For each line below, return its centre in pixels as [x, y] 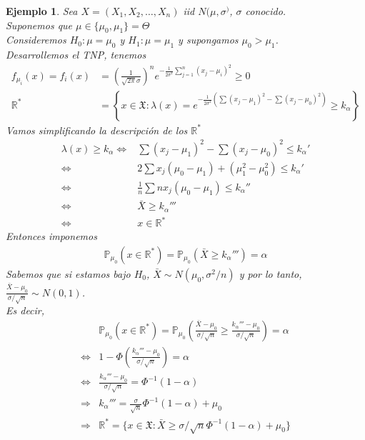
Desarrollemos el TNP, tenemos [76, 55]
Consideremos [36, 40]
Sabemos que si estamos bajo [68, 273]
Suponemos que [39, 25]
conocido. [266, 11]
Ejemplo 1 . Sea [42, 11]
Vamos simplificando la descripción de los [97, 130]
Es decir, [25, 310]
